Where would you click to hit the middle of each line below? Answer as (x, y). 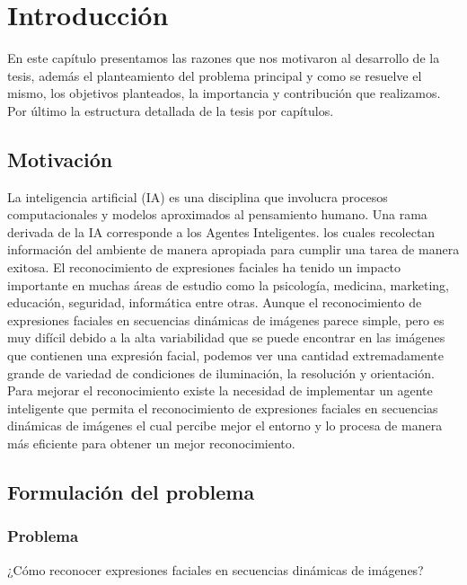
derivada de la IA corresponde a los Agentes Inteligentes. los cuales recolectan (221, 231)
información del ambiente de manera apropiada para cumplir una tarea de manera (233, 249)
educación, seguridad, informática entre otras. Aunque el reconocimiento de (215, 302)
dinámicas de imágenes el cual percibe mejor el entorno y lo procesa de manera (225, 425)
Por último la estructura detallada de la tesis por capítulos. (171, 110)
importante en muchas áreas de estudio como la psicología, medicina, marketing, (228, 284)
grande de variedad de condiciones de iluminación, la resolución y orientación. (221, 372)
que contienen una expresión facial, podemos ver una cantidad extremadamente (225, 355)
